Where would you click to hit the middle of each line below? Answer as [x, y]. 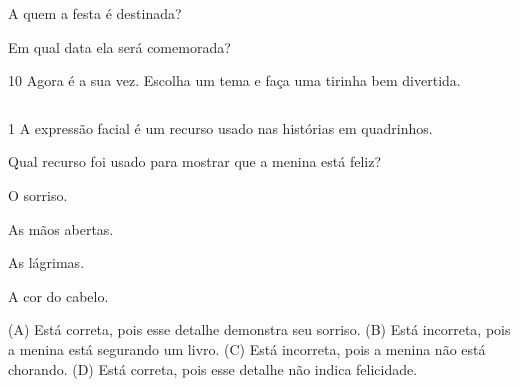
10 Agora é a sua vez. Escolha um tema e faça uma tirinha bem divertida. [234, 80]
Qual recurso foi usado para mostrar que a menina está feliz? [195, 161]
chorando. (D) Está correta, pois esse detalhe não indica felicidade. [213, 368]
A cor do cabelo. [58, 295]
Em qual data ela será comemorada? [119, 46]
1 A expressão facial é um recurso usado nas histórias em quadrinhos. [220, 127]
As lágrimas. [46, 262]
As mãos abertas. [61, 228]
